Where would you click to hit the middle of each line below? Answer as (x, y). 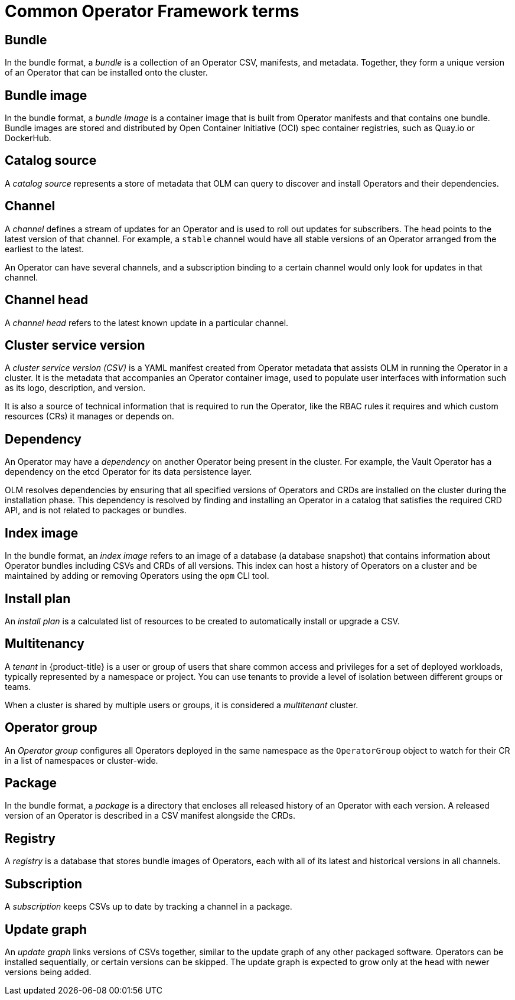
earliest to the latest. (45, 249)
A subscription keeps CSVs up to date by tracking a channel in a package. (149, 907)
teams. (18, 686)
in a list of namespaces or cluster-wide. (82, 760)
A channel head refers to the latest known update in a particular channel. (147, 323)
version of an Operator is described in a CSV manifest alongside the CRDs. (150, 816)
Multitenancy (45, 644)
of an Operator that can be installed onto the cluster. (106, 73)
